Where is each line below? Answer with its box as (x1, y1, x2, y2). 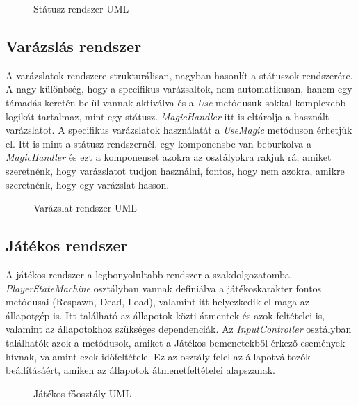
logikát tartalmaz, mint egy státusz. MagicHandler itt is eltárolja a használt (6, 109, 329, 123)
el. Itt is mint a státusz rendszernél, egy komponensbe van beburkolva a (6, 136, 311, 150)
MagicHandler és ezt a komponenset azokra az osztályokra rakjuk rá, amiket (6, 150, 332, 164)
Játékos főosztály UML (33, 386, 131, 400)
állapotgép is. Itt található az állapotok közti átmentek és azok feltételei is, (6, 308, 325, 322)
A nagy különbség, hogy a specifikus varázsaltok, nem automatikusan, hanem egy (6, 81, 352, 96)
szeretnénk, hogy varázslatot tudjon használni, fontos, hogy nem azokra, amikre (6, 163, 345, 177)
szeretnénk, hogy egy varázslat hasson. (6, 177, 170, 191)
